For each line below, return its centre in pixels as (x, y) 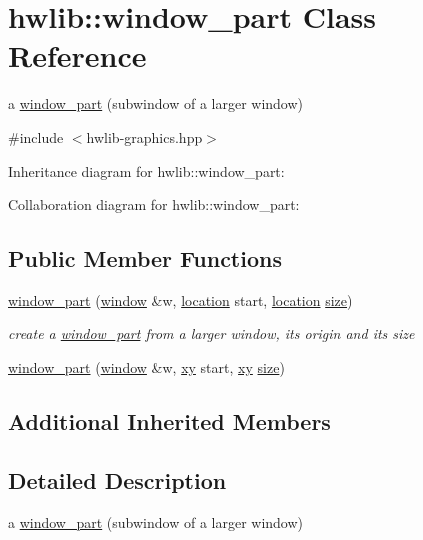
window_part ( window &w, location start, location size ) (180, 299)
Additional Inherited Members (169, 421)
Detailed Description (117, 479)
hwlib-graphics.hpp (144, 136)
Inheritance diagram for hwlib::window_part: (146, 170)
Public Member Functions (145, 258)
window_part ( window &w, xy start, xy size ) (146, 367)
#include (36, 136)
